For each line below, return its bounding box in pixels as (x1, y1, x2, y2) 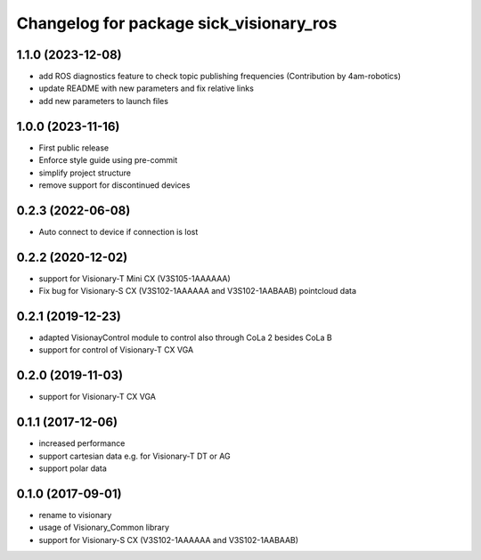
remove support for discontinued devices (38, 179, 191, 191)
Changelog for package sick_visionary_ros (16, 13, 338, 33)
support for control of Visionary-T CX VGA (38, 345, 194, 355)
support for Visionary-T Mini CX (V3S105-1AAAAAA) (38, 272, 231, 284)
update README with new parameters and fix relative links (38, 83, 254, 93)
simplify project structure (38, 167, 132, 178)
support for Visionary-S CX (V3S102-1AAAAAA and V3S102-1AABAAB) (38, 534, 298, 545)
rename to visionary (38, 509, 112, 520)
